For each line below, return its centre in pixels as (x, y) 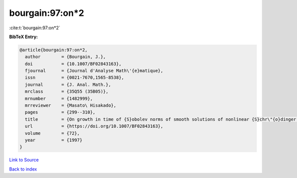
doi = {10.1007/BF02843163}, (73, 64)
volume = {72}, (52, 133)
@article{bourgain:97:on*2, (53, 50)
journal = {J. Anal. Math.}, (68, 85)
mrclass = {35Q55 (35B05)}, (67, 91)
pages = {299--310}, (60, 112)
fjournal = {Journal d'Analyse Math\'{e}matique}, (94, 71)
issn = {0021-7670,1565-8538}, (74, 78)
